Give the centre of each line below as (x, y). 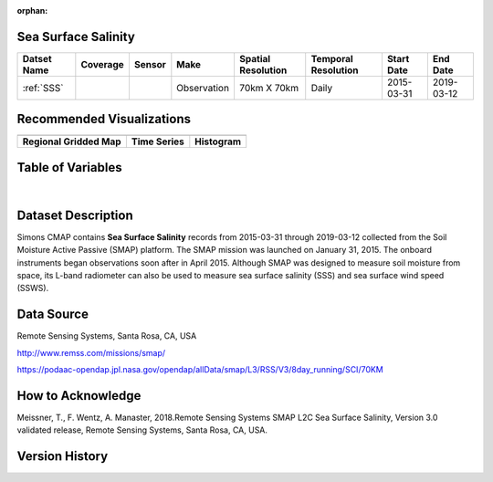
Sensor (150, 64)
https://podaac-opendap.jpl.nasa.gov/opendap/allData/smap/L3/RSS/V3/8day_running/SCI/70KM (200, 370)
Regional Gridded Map (72, 141)
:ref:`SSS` (43, 88)
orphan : (32, 10)
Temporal (332, 58)
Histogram (218, 141)
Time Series (157, 141)
